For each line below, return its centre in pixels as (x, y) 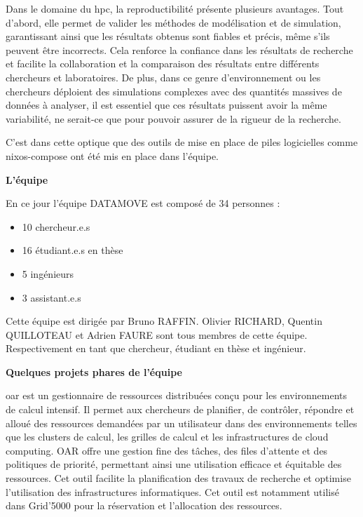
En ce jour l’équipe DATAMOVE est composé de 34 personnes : (143, 203)
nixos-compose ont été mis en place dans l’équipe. (112, 155)
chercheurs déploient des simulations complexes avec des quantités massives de (174, 91)
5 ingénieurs (48, 273)
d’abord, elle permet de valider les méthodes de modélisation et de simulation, (173, 22)
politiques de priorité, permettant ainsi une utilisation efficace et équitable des (174, 464)
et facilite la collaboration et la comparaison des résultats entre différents (163, 63)
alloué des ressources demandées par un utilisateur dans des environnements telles (181, 423)
